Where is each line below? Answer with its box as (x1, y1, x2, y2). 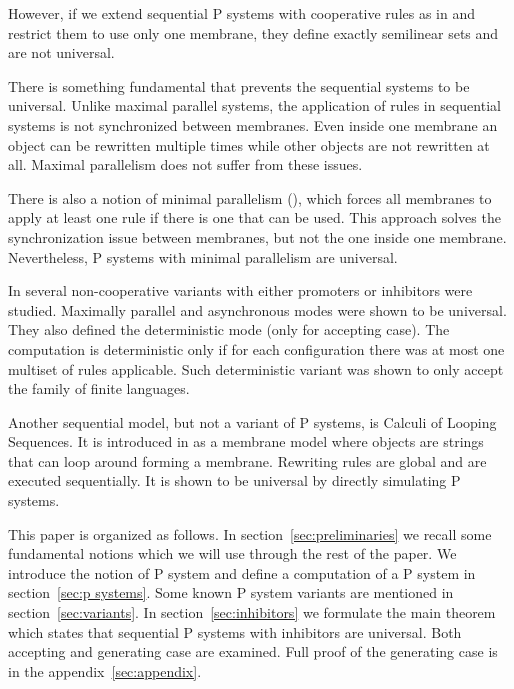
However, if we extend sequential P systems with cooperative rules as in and (8, 3, 476, 23)
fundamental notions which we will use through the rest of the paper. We (8, 543, 457, 564)
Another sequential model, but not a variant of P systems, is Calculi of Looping (8, 411, 497, 432)
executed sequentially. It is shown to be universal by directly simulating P (8, 470, 461, 491)
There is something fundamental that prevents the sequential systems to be (8, 75, 470, 96)
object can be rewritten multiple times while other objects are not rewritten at (8, 134, 490, 155)
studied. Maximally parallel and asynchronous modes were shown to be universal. (8, 299, 507, 320)
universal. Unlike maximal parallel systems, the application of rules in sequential (8, 95, 501, 116)
